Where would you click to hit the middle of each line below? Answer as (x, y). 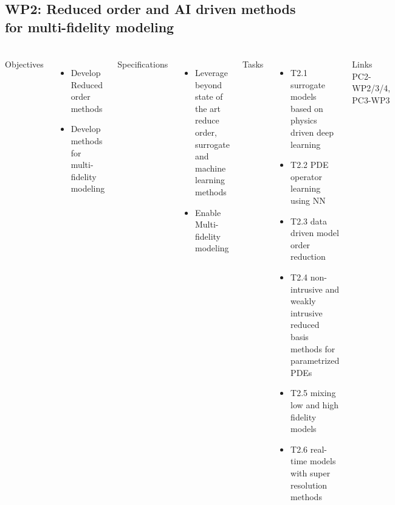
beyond (208, 84)
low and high (315, 404)
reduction (308, 256)
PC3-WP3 (371, 99)
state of (209, 96)
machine (211, 168)
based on (307, 108)
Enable (208, 212)
